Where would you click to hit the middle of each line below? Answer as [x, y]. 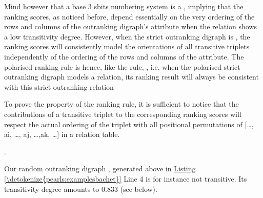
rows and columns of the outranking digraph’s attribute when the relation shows [130, 26]
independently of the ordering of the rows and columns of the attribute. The [124, 56]
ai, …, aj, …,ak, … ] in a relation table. [62, 134]
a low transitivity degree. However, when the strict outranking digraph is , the [127, 36]
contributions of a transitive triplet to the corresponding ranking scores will [123, 114]
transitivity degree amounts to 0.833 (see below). [81, 189]
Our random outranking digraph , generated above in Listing [100, 169]
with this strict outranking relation [59, 86]
